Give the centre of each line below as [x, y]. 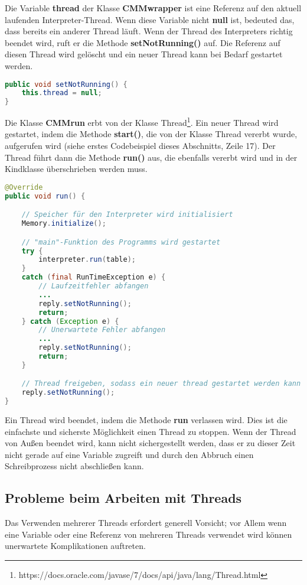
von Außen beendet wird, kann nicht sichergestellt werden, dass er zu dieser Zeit [150, 443]
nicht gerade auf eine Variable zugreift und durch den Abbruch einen [129, 454]
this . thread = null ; [62, 93]
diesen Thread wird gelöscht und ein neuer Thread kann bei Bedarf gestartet [144, 54]
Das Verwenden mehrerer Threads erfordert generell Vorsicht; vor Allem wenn [146, 523]
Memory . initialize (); [64, 224]
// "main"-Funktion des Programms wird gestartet [121, 242]
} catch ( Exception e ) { [70, 321]
